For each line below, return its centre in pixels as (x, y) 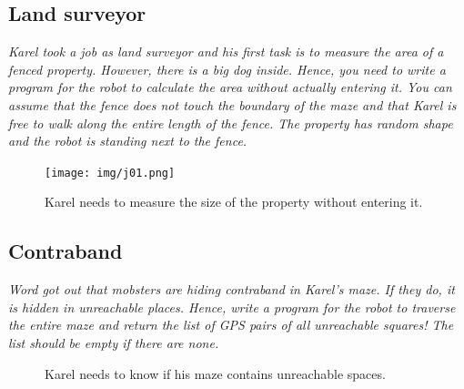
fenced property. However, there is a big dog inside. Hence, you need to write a (227, 69)
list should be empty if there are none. (114, 343)
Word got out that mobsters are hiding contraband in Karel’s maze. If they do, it (232, 289)
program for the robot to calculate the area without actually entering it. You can (230, 87)
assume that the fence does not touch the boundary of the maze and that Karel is (232, 104)
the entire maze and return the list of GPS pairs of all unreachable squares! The (231, 325)
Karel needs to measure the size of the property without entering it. (234, 202)
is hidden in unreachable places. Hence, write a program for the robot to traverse (232, 307)
